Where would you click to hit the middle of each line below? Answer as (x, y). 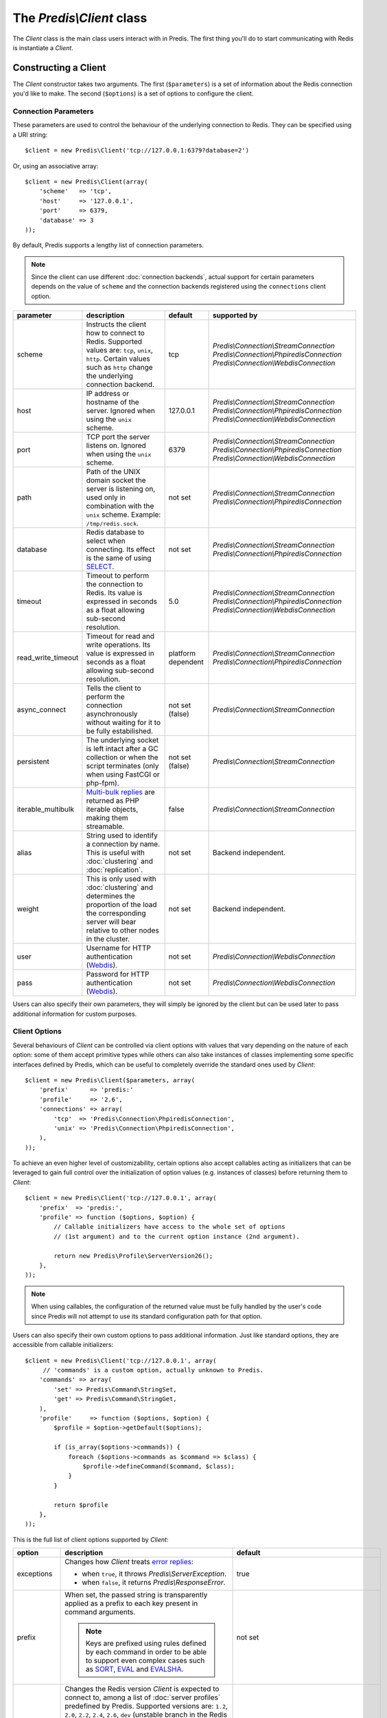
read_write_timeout (48, 658)
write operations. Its (118, 645)
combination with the (120, 506)
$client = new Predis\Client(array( (86, 181)
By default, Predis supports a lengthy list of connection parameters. (108, 245)
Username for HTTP (118, 948)
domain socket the (116, 480)
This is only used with (121, 879)
